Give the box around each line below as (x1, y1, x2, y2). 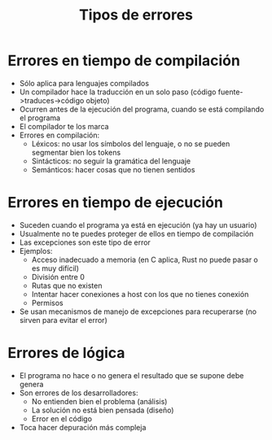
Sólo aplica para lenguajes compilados (19, 78, 150, 88)
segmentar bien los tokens (31, 147, 121, 157)
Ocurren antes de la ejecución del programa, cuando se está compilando (19, 104, 265, 114)
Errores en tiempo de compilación (7, 51, 241, 70)
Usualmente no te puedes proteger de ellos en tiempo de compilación (19, 229, 254, 238)
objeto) (86, 95, 111, 105)
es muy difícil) (31, 263, 79, 273)
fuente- (217, 87, 243, 97)
